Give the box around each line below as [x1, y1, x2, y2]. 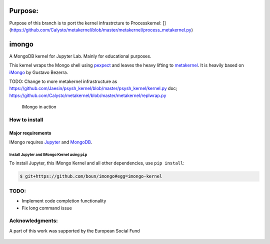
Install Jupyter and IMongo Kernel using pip [9, 152, 87, 157]
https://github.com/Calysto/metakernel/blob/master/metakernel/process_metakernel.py [10, 26, 192, 32]
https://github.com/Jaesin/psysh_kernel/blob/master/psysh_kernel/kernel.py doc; [9, 85, 177, 91]
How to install [9, 116, 43, 123]
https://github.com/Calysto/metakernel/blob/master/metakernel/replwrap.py [9, 92, 166, 98]
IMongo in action [21, 104, 57, 110]
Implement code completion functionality [21, 198, 106, 204]
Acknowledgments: [9, 217, 58, 224]
